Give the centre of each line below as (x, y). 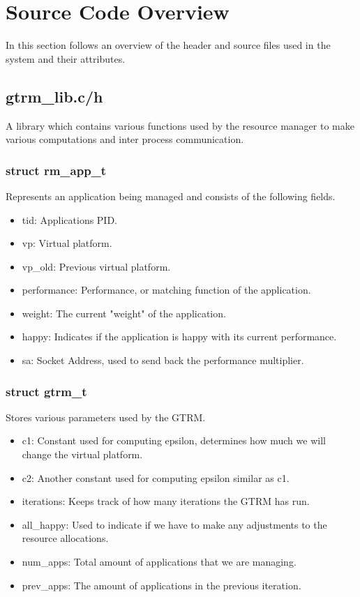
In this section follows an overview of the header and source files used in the (168, 45)
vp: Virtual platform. (67, 243)
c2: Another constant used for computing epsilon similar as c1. (156, 477)
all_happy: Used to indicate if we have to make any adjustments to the (174, 524)
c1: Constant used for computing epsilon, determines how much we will (174, 440)
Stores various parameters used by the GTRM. (106, 417)
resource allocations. (65, 538)
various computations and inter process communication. (125, 139)
